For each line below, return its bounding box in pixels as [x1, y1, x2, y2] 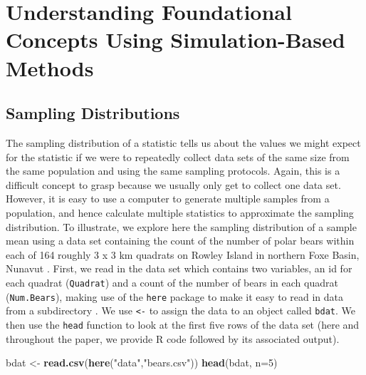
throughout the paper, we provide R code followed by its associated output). [6, 331, 340, 346]
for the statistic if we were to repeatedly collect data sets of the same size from [6, 149, 350, 164]
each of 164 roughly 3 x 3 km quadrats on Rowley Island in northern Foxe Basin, [6, 247, 360, 262]
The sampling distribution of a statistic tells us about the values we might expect [6, 135, 361, 150]
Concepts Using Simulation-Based [6, 25, 345, 54]
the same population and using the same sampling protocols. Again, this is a [6, 163, 340, 178]
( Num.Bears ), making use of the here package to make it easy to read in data [6, 289, 343, 304]
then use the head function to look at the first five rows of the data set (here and [6, 317, 360, 332]
